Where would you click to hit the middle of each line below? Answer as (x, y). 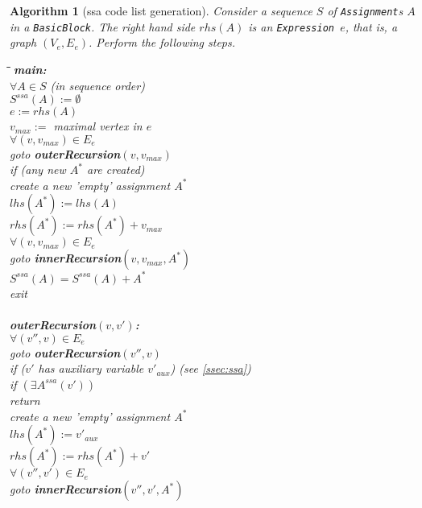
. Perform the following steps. (162, 42)
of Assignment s (365, 10)
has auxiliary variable (91, 368)
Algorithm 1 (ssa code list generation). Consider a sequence (161, 10)
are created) (116, 169)
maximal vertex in (98, 126)
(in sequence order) (97, 85)
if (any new (38, 169)
